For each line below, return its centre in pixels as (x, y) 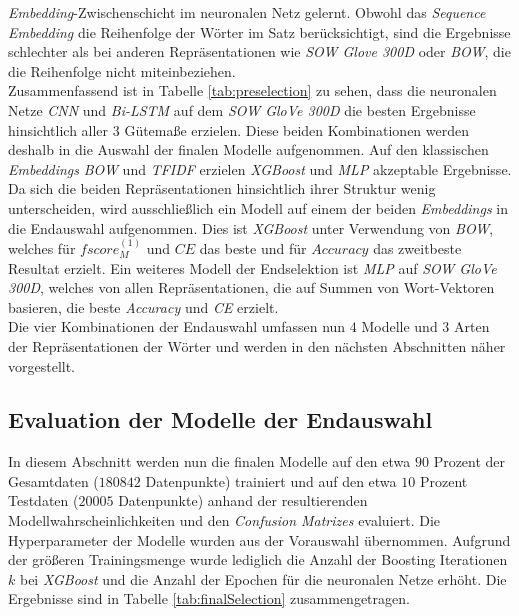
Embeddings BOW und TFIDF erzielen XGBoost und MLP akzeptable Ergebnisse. (260, 168)
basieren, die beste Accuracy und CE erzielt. (143, 306)
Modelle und (399, 326)
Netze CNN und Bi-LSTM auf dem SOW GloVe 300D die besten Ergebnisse (242, 109)
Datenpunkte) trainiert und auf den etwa (271, 480)
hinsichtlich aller (58, 129)
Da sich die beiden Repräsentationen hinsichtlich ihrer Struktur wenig (222, 188)
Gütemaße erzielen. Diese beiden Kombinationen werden (296, 129)
